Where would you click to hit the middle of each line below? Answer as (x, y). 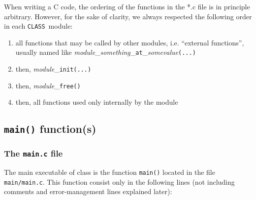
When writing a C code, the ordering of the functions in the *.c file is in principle (127, 6)
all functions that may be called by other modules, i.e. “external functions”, (130, 42)
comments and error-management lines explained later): (88, 191)
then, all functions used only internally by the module (97, 102)
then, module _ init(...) (53, 69)
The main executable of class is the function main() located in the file (110, 172)
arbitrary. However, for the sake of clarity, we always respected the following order (128, 16)
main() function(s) (50, 129)
